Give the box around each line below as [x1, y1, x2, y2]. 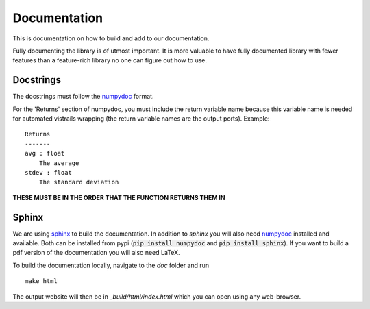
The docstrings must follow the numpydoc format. [12, 92, 154, 101]
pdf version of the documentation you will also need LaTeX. [12, 249, 181, 257]
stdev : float [25, 169, 72, 176]
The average [38, 159, 79, 167]
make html [25, 277, 58, 285]
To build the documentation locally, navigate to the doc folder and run [12, 261, 210, 269]
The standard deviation [38, 178, 119, 186]
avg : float [25, 149, 65, 158]
